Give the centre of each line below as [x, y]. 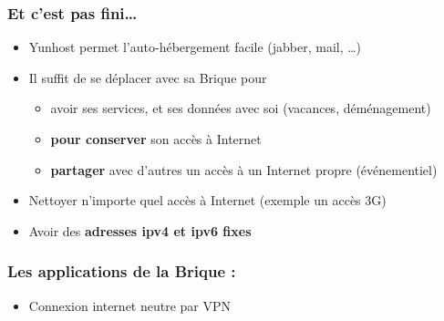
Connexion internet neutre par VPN [130, 305]
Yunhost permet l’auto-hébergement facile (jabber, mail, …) [195, 47]
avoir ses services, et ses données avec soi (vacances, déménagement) [241, 108]
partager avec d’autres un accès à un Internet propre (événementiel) [244, 169]
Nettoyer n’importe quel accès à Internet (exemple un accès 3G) [207, 200]
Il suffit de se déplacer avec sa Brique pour [148, 77]
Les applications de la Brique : [122, 271]
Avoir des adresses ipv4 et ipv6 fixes [140, 230]
